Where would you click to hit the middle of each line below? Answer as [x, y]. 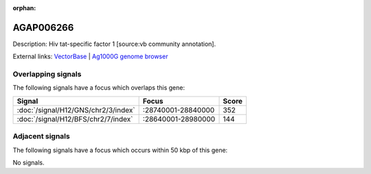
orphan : [24, 8]
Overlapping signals [47, 74]
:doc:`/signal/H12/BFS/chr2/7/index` [75, 119]
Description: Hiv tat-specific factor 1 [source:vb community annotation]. [114, 44]
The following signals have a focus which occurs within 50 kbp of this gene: [120, 150]
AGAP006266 [43, 27]
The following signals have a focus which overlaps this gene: [99, 88]
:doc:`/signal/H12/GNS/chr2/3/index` [76, 110]
